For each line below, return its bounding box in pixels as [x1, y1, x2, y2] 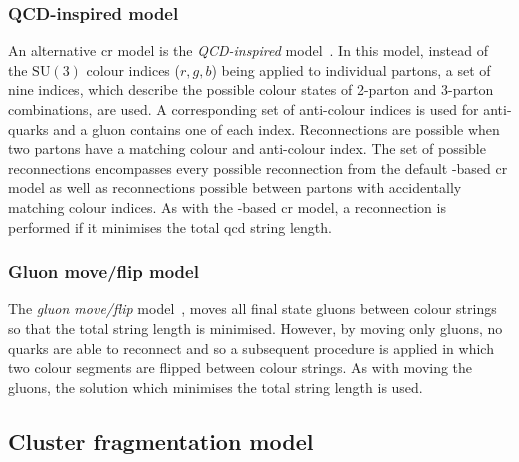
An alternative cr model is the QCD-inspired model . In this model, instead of [8, 40, 488, 61]
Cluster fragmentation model [8, 425, 314, 456]
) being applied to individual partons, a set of [211, 59, 491, 80]
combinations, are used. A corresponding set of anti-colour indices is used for [8, 99, 479, 119]
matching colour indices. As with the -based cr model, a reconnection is [8, 196, 446, 217]
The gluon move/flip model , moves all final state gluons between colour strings [8, 298, 497, 319]
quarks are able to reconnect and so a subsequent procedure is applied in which [8, 337, 494, 358]
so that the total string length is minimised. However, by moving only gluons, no [8, 317, 503, 338]
